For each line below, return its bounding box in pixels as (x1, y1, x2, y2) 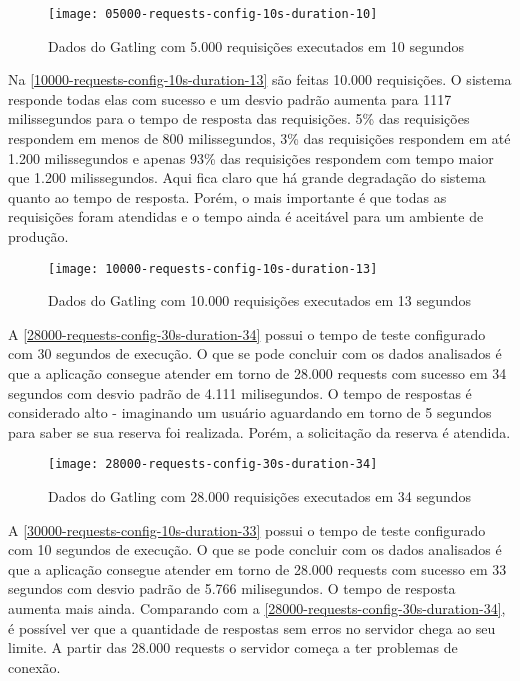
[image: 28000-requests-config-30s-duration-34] (48, 457, 378, 472)
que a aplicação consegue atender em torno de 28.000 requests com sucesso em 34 (8, 363, 507, 384)
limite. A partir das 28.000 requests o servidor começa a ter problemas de (8, 637, 458, 658)
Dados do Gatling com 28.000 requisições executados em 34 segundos (48, 486, 472, 507)
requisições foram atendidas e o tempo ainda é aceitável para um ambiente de (8, 206, 484, 227)
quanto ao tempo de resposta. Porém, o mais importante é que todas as (8, 186, 447, 207)
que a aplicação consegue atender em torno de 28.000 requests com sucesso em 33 (8, 558, 507, 579)
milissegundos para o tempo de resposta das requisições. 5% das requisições (8, 108, 470, 129)
